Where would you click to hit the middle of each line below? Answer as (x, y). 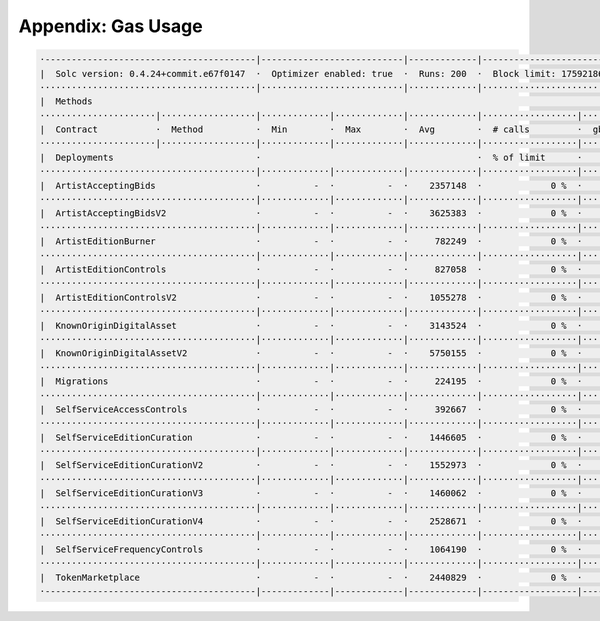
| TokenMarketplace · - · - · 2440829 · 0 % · (311, 577)
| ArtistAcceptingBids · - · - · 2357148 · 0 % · (311, 185)
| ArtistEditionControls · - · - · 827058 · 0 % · (311, 269)
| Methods (66, 101)
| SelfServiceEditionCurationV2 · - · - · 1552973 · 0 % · (311, 465)
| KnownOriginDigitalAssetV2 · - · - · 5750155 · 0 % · (311, 353)
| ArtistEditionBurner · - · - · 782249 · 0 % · (311, 241)
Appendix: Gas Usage (111, 26)
